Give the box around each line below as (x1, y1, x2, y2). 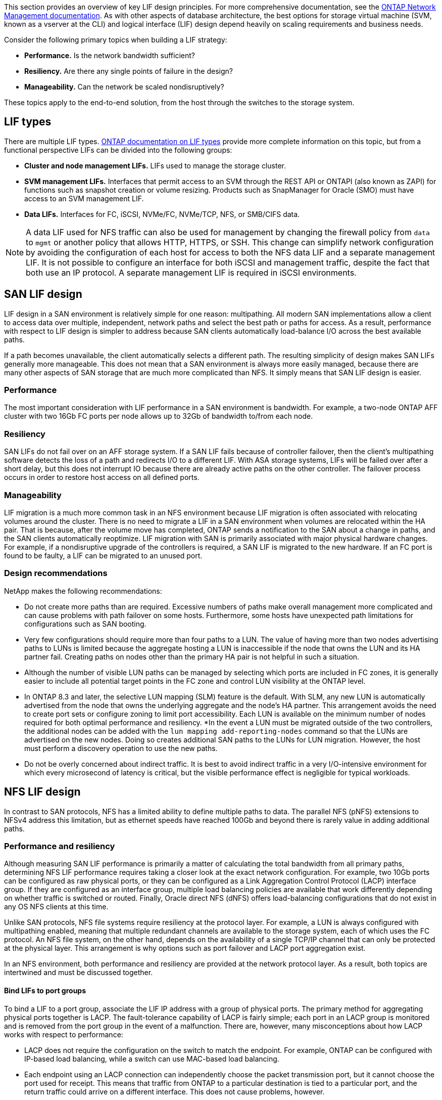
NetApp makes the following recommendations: (4, 586, 162, 595)
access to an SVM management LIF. (24, 194, 144, 203)
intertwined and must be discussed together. (4, 968, 153, 977)
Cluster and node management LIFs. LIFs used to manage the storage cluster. (24, 161, 286, 170)
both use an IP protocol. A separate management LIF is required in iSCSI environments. (26, 267, 357, 278)
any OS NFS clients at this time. (4, 902, 109, 911)
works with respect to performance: (4, 1030, 123, 1039)
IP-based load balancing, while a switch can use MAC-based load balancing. (24, 1054, 279, 1063)
